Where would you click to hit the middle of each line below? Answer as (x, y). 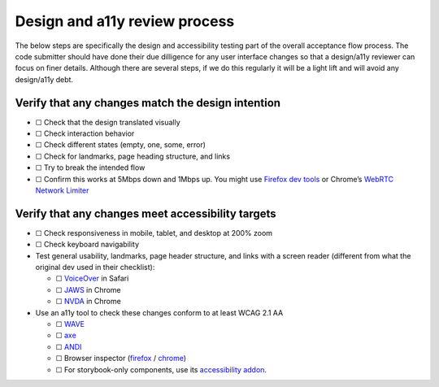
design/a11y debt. (44, 79)
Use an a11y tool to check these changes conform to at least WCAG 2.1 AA (159, 312)
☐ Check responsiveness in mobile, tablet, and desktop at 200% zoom (154, 233)
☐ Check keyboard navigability (87, 245)
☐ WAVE (70, 324)
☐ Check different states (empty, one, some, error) (121, 145)
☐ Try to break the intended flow (90, 167)
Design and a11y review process (125, 21)
